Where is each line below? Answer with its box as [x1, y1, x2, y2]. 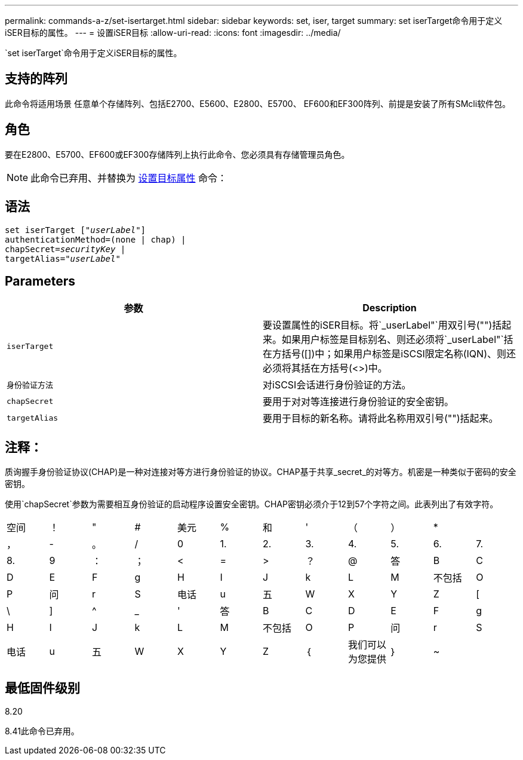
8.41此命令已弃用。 [5, 726, 79, 737]
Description [362, 302, 417, 314]
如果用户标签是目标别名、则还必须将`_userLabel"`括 [282, 333, 513, 346]
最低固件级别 [5, 680, 80, 695]
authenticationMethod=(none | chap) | [5, 234, 186, 244]
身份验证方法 [7, 380, 54, 390]
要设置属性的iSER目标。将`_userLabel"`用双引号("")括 [263, 319, 502, 332]
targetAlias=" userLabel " [5, 253, 121, 263]
